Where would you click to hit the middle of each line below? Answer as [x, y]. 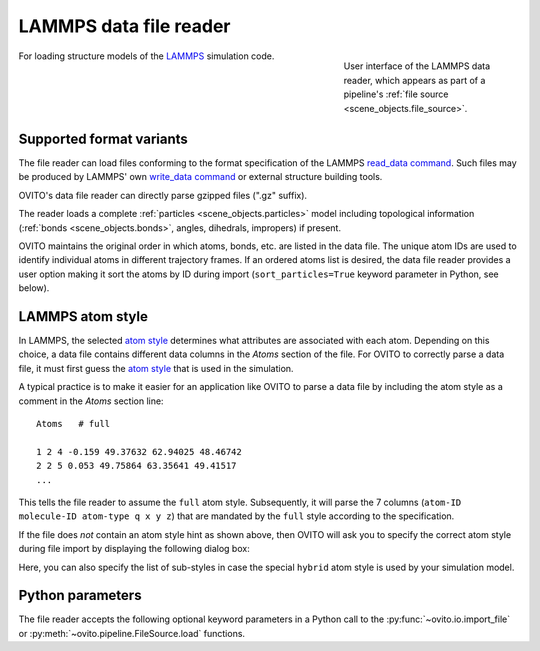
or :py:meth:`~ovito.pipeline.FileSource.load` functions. [131, 633]
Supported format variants [103, 138]
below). [34, 288]
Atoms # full [73, 423]
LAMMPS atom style [83, 316]
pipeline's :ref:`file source [396, 94]
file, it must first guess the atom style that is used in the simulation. [156, 368]
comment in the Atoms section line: [91, 401]
